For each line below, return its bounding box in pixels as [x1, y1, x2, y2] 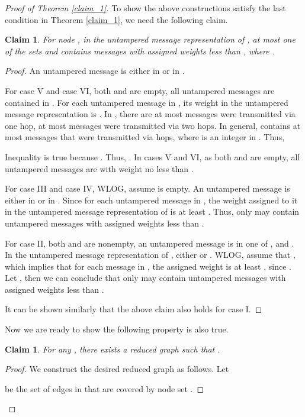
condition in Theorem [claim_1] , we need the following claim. [5, 13, 228, 25]
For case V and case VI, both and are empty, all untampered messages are [5, 84, 275, 96]
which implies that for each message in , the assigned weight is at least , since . [5, 260, 291, 272]
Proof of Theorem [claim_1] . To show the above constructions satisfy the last [5, 2, 286, 14]
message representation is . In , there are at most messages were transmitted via [5, 108, 296, 120]
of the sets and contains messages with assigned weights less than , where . [5, 44, 275, 57]
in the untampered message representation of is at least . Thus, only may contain [5, 205, 300, 218]
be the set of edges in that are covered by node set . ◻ [5, 382, 204, 395]
